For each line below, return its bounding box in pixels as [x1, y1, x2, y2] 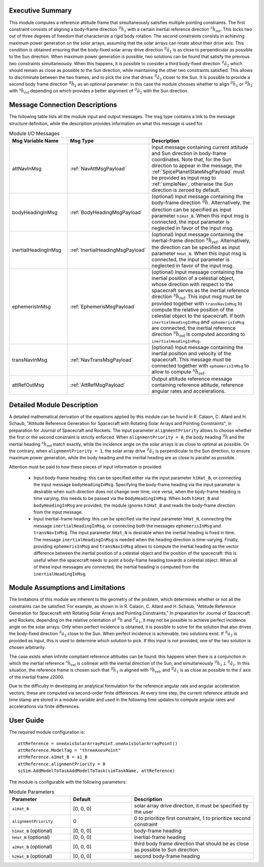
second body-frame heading [134, 853, 200, 860]
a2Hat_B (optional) [12, 844, 52, 850]
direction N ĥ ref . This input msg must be [152, 293, 242, 301]
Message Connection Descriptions [9, 101, 117, 109]
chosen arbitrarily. [9, 644, 46, 651]
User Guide [9, 716, 44, 725]
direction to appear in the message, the [152, 162, 242, 169]
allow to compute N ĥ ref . [152, 368, 206, 376]
